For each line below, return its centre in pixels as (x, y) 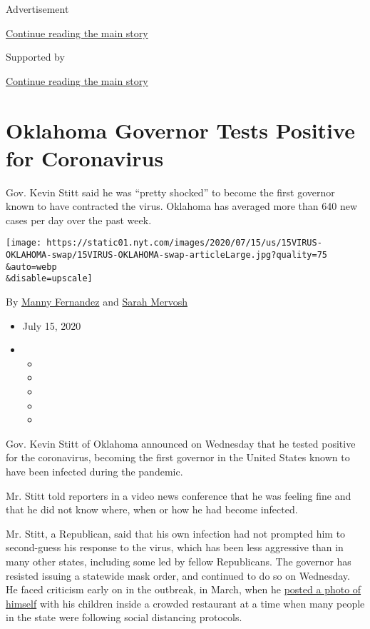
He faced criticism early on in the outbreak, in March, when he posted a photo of (184, 589)
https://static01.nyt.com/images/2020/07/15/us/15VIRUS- (184, 243)
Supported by (35, 57)
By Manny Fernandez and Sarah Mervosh (97, 302)
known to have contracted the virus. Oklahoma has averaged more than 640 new (182, 206)
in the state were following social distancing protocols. (124, 617)
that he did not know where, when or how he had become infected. (152, 509)
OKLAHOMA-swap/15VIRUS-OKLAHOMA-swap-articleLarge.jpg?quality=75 (167, 255)
